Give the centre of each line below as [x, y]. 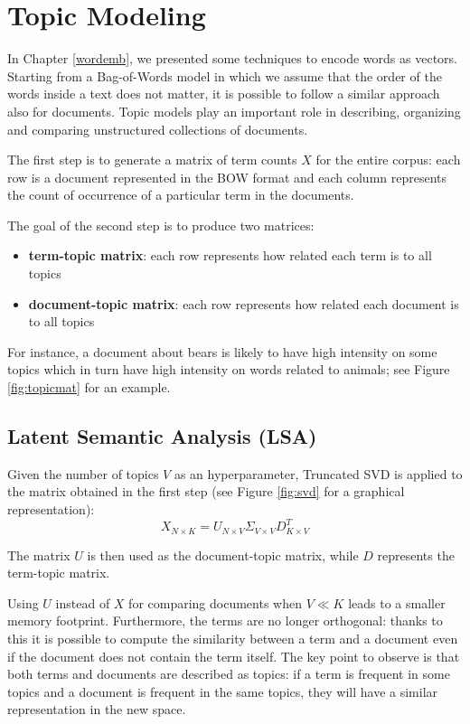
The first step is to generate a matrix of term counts [152, 160]
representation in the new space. [97, 709]
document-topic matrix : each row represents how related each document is [244, 303]
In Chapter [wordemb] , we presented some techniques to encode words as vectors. [232, 58]
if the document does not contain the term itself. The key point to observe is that [234, 656]
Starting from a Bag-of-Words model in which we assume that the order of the [225, 75]
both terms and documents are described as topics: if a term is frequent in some [229, 674]
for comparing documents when [215, 602]
